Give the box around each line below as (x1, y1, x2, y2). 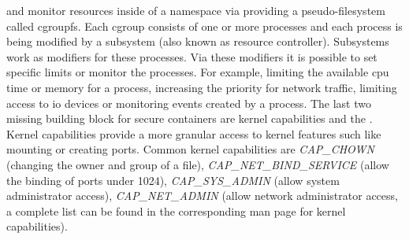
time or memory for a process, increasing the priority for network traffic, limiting (6, 79, 397, 95)
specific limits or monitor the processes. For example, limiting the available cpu (6, 64, 389, 80)
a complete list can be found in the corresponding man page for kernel (6, 202, 346, 219)
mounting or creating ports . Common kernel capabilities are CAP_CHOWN (6, 141, 374, 157)
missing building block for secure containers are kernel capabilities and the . (6, 110, 373, 127)
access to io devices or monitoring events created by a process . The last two (6, 94, 372, 111)
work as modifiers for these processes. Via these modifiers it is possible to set (6, 48, 377, 65)
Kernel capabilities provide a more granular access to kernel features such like (6, 125, 381, 142)
